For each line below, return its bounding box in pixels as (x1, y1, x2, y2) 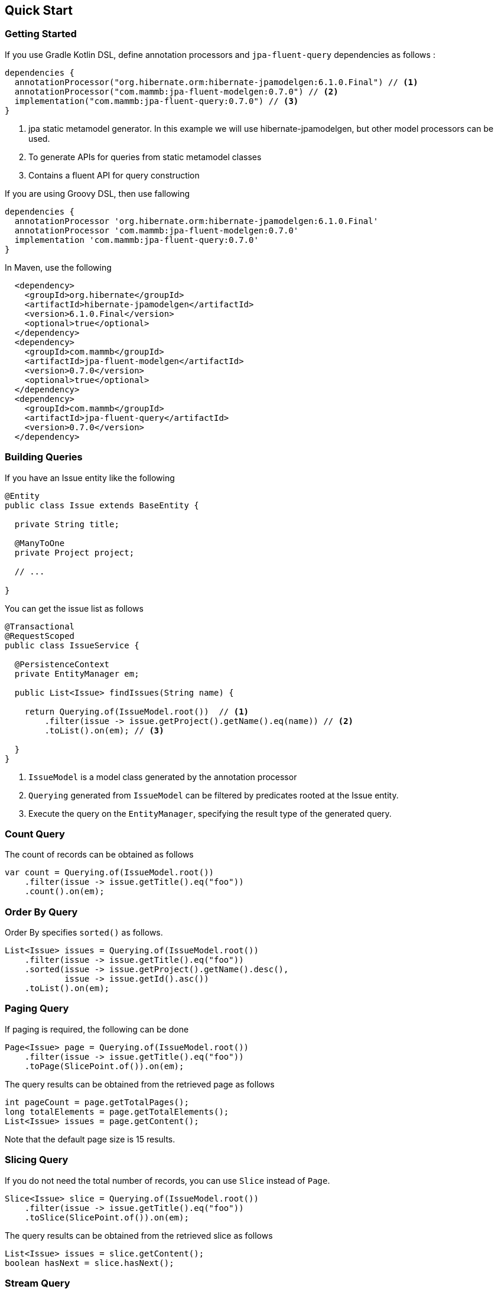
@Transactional (5, 621, 75, 631)
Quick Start (5, 3, 73, 18)
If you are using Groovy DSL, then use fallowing (5, 188, 190, 199)
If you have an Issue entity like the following (5, 472, 175, 483)
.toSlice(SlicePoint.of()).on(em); (24, 1212, 189, 1222)
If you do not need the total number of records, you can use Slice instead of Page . (5, 1175, 330, 1186)
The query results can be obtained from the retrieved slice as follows (5, 1230, 273, 1241)
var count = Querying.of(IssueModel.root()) (5, 868, 214, 878)
